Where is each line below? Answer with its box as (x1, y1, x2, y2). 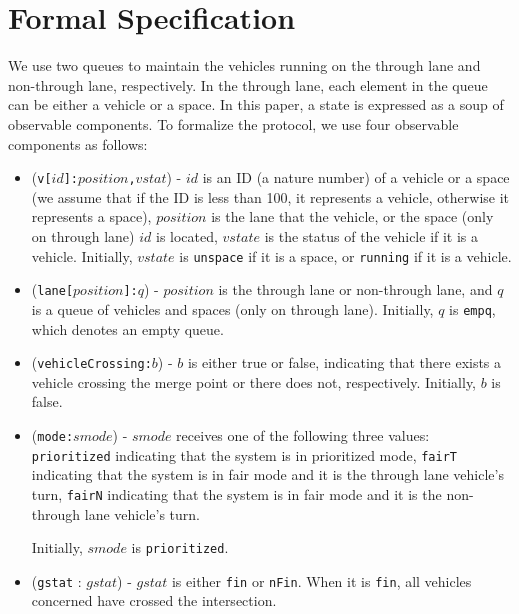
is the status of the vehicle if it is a (264, 225, 479, 246)
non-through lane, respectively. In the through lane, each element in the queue (8, 74, 488, 95)
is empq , (449, 298, 496, 319)
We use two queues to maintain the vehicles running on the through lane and (8, 55, 481, 76)
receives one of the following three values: (176, 424, 430, 445)
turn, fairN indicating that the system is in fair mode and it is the (31, 483, 442, 504)
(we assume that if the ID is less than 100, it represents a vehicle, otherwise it (31, 186, 510, 207)
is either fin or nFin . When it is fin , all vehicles (171, 570, 472, 591)
